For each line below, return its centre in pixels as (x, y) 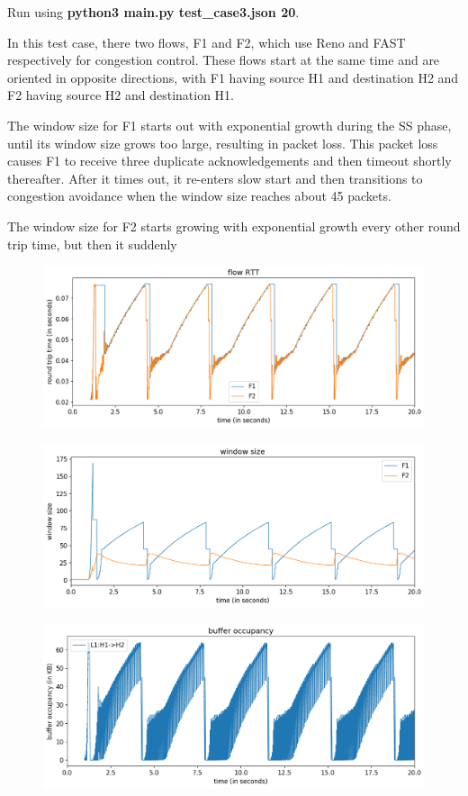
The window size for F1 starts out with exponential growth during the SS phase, (229, 125)
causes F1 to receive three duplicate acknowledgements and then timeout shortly (229, 161)
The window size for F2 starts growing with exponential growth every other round (234, 226)
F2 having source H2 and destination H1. (121, 95)
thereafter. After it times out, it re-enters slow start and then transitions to (215, 178)
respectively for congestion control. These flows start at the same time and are (224, 60)
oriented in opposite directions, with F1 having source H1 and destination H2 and (233, 77)
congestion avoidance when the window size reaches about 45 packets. (199, 196)
